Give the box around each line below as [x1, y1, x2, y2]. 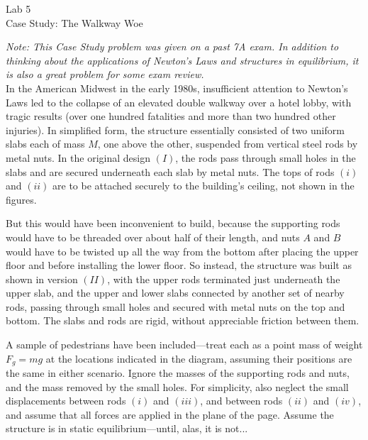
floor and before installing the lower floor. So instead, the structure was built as [6, 258, 352, 273]
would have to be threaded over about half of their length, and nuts [6, 229, 300, 244]
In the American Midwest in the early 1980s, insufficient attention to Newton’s [6, 80, 348, 95]
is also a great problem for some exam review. [6, 67, 204, 82]
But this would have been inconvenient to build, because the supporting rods [6, 216, 340, 231]
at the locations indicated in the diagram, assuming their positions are [45, 351, 352, 365]
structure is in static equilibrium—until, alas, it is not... [6, 421, 248, 436]
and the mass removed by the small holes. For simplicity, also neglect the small [6, 379, 349, 394]
